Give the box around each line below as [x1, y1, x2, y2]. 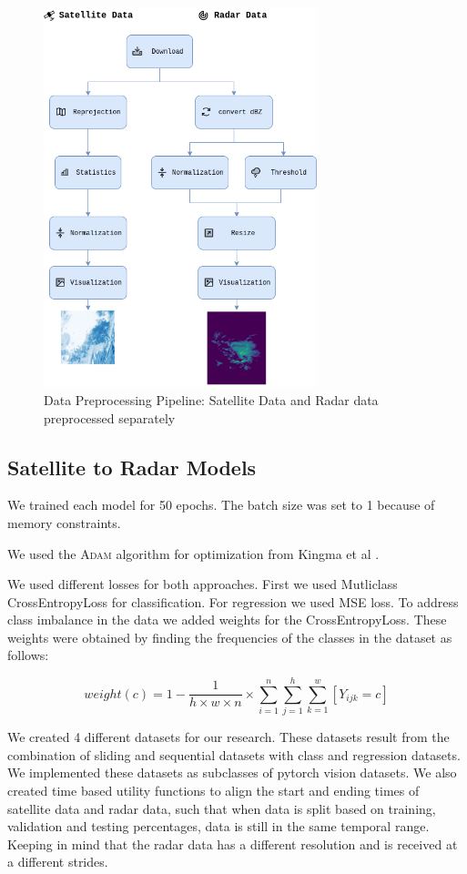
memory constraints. [7, 513, 121, 532]
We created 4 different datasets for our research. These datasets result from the [7, 727, 450, 747]
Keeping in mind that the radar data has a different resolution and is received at [7, 834, 458, 853]
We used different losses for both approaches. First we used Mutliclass [7, 574, 398, 594]
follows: [7, 645, 49, 665]
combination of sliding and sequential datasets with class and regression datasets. [7, 745, 461, 764]
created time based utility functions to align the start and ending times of [7, 780, 420, 799]
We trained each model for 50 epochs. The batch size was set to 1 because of [7, 495, 435, 514]
